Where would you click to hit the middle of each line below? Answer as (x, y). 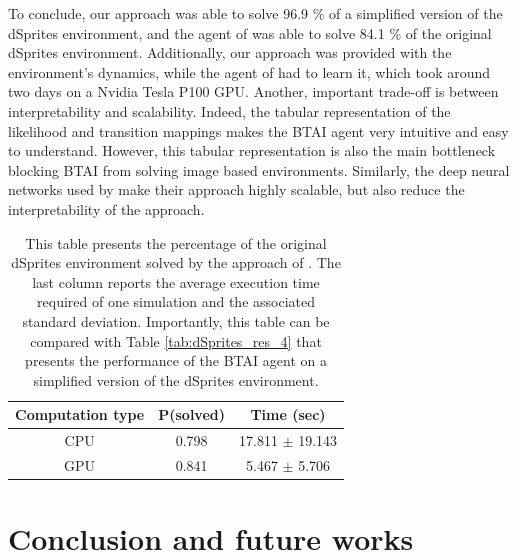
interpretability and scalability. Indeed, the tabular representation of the (229, 110)
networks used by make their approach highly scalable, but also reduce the (236, 189)
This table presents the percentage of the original (176, 242)
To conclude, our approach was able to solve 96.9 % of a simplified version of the (255, 13)
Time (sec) (288, 414)
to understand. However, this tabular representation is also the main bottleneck (252, 150)
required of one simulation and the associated (176, 301)
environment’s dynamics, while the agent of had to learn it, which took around (249, 71)
